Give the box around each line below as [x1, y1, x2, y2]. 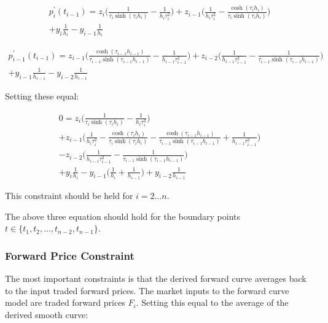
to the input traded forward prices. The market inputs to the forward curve [5, 284, 289, 297]
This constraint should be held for [5, 189, 133, 202]
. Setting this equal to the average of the [136, 296, 289, 309]
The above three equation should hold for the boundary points [5, 209, 240, 222]
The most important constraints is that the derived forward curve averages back [5, 272, 307, 285]
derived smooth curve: [5, 308, 88, 321]
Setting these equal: [5, 90, 79, 103]
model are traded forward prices [5, 296, 125, 309]
